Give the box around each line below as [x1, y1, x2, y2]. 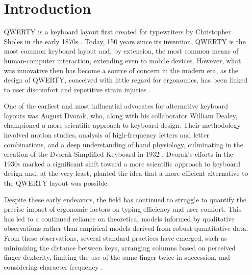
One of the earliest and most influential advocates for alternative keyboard [4, 101, 228, 111]
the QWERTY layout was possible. [4, 178, 109, 188]
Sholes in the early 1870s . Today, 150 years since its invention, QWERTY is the [4, 36, 246, 46]
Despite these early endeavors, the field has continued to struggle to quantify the [4, 194, 247, 204]
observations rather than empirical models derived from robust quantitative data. [4, 223, 249, 233]
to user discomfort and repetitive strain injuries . [4, 84, 151, 94]
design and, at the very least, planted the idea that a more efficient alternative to [4, 168, 248, 178]
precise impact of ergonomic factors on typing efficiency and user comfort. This [4, 204, 242, 214]
